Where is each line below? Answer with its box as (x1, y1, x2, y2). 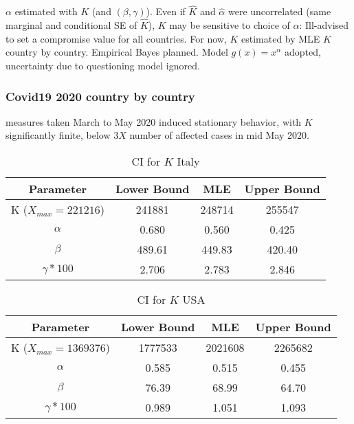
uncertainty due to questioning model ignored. (5, 58, 200, 73)
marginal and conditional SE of (5, 18, 137, 32)
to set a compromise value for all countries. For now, (5, 31, 227, 45)
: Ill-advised (299, 18, 349, 32)
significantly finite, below (5, 128, 111, 142)
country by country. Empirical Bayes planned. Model (5, 45, 228, 59)
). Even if (146, 4, 186, 19)
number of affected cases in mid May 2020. (129, 128, 309, 142)
